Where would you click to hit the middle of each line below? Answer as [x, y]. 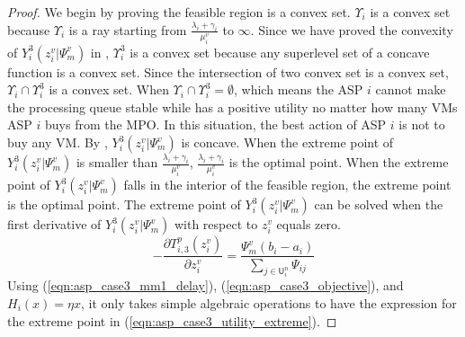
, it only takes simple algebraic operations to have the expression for [268, 302]
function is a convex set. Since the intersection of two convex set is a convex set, [228, 71]
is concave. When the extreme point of [287, 142]
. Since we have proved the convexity [352, 29]
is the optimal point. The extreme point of [124, 204]
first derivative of [54, 224]
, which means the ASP [299, 89]
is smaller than [117, 162]
